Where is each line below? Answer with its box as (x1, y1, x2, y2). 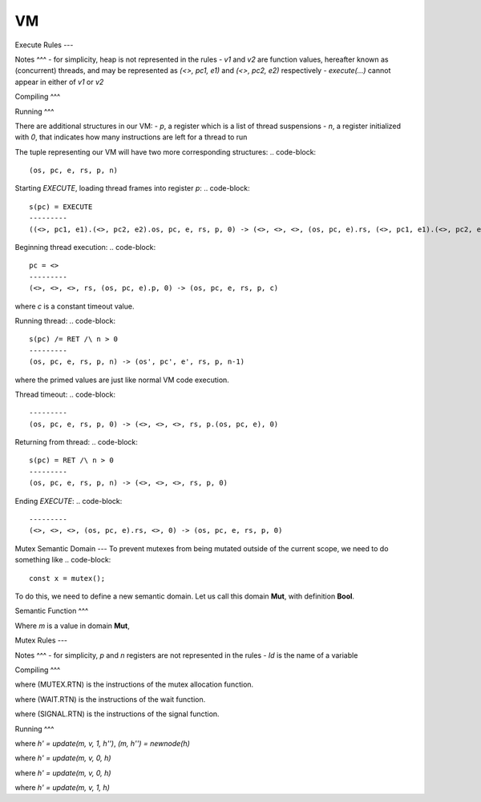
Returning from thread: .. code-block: (14, 437, 138, 447)
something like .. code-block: (14, 555, 111, 565)
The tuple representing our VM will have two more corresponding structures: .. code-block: (14, 147, 317, 156)
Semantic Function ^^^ (14, 606, 89, 616)
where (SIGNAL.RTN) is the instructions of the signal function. (14, 709, 220, 719)
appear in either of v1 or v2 (14, 77, 104, 87)
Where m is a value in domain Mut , (14, 621, 130, 631)
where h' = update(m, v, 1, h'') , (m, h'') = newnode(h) (14, 738, 190, 748)
